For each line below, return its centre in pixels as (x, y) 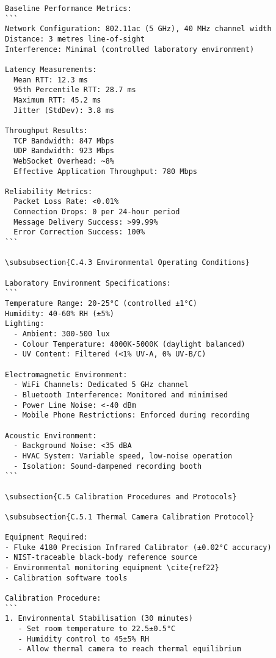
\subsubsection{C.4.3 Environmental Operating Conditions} (127, 263)
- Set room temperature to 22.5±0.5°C (97, 629)
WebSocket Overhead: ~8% (64, 161)
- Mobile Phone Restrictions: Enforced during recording (132, 415)
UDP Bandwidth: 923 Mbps (64, 151)
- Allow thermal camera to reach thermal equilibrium (129, 649)
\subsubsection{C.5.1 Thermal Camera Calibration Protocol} (130, 517)
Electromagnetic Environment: (66, 374)
